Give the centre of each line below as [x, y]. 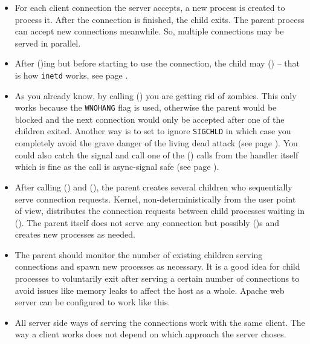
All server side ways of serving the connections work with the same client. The [160, 322]
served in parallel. [48, 43]
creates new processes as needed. [75, 234]
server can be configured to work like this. [92, 302]
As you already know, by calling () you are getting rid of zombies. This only [156, 95]
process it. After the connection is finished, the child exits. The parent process [160, 19]
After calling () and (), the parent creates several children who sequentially [153, 187]
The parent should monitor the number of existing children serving [139, 254]
